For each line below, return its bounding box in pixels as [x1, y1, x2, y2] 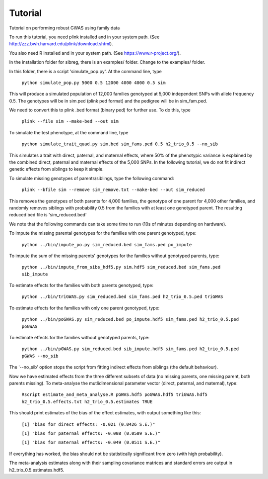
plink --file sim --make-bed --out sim [21, 118, 119, 124]
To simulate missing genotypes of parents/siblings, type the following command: [9, 175, 174, 181]
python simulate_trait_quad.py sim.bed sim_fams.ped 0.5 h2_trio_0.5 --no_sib [21, 141, 218, 147]
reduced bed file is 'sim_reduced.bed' [9, 212, 87, 218]
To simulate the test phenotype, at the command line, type [9, 129, 129, 135]
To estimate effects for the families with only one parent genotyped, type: [9, 305, 160, 311]
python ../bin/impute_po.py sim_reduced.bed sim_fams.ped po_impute [21, 242, 192, 247]
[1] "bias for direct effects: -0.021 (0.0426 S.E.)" [21, 421, 155, 427]
